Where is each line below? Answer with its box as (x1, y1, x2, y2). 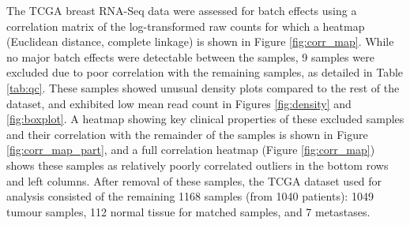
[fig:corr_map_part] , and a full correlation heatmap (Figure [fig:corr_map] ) (6, 141, 375, 158)
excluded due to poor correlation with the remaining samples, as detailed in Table (6, 64, 404, 81)
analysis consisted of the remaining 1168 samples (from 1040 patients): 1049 (6, 188, 374, 204)
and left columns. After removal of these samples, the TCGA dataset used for (6, 172, 382, 189)
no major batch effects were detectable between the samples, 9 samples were (6, 48, 374, 65)
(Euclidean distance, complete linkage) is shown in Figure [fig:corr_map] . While (6, 33, 394, 50)
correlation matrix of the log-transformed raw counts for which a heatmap (6, 17, 365, 34)
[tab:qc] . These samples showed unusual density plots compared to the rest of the (6, 79, 400, 96)
